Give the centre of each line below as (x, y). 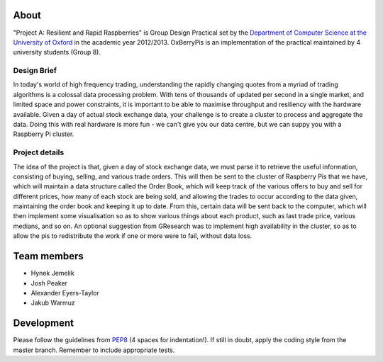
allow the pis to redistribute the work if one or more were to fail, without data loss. (133, 236)
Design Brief (35, 71)
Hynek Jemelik (52, 273)
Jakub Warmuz (53, 303)
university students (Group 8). (57, 52)
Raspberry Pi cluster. (44, 134)
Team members (49, 256)
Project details (39, 152)
